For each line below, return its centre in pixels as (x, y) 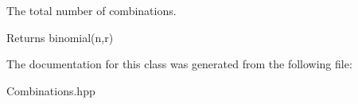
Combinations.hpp (51, 90)
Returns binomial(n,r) (60, 37)
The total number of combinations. (91, 10)
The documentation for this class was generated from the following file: (179, 64)
